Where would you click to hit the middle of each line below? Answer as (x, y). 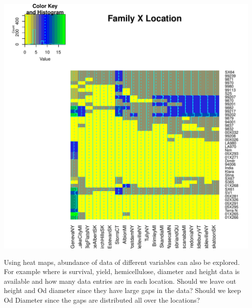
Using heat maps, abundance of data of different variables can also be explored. (122, 262)
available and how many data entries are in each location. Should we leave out (120, 281)
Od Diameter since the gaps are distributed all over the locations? (102, 300)
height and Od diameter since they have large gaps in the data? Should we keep (123, 290)
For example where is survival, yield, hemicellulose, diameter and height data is (122, 271)
